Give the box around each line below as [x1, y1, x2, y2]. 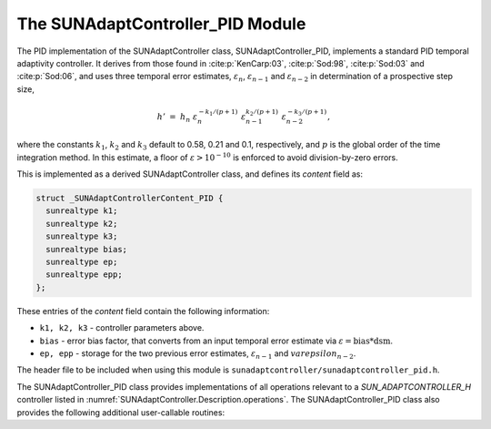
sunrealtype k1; [45, 206, 118, 216]
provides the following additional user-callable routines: [16, 406, 225, 418]
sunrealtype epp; [45, 270, 123, 280]
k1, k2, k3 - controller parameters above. [39, 322, 205, 333]
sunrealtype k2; [45, 219, 118, 229]
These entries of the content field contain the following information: [16, 305, 270, 316]
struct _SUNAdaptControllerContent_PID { [35, 193, 224, 204]
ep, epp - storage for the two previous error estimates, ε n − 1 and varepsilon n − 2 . [39, 347, 356, 361]
